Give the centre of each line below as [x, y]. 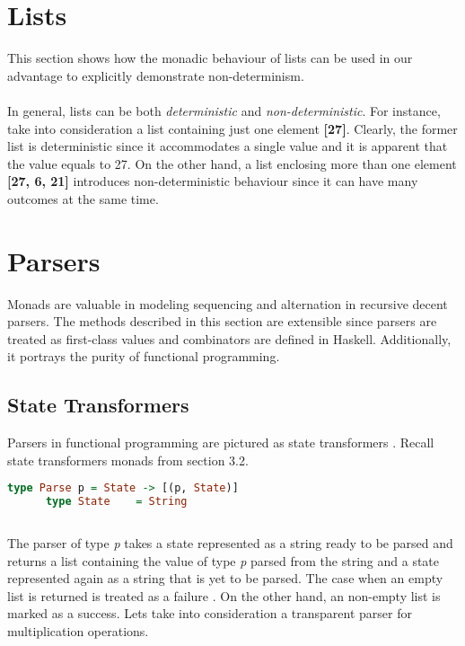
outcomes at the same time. [83, 198]
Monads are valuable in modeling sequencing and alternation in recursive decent [228, 303]
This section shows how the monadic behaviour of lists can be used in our [210, 58]
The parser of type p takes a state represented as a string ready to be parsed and [230, 542]
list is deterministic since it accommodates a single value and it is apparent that [228, 146]
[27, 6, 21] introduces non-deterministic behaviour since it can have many [213, 181]
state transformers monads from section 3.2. [128, 460]
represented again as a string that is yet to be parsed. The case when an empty [225, 578]
